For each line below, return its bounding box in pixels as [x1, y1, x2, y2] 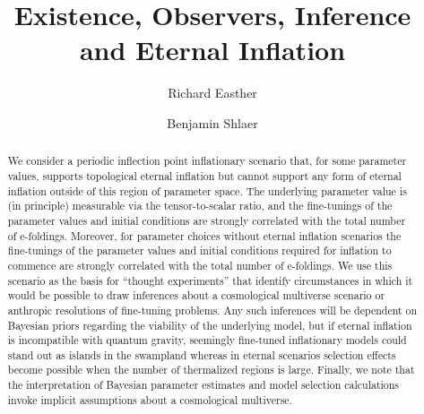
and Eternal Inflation [79, 31, 346, 68]
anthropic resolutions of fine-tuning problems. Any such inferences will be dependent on [7, 302, 418, 317]
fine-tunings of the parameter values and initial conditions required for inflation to [7, 243, 392, 258]
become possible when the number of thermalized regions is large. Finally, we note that [7, 362, 415, 377]
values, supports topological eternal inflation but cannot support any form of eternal [7, 168, 402, 183]
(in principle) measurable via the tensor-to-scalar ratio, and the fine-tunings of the [7, 198, 393, 213]
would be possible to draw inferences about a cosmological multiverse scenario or [7, 288, 385, 303]
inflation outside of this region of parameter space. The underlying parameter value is [7, 183, 407, 198]
